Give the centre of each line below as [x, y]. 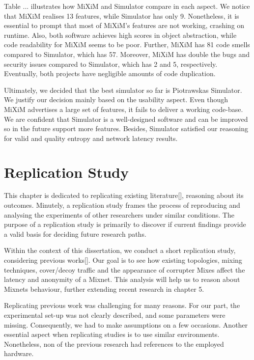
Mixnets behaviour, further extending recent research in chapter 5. [104, 289]
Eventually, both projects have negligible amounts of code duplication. [110, 73]
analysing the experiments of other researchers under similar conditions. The [119, 214]
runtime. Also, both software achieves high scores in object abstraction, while [120, 35]
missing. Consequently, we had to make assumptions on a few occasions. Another [126, 324]
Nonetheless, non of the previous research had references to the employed [114, 344]
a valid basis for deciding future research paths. [75, 234]
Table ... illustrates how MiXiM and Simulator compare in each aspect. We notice [127, 6]
